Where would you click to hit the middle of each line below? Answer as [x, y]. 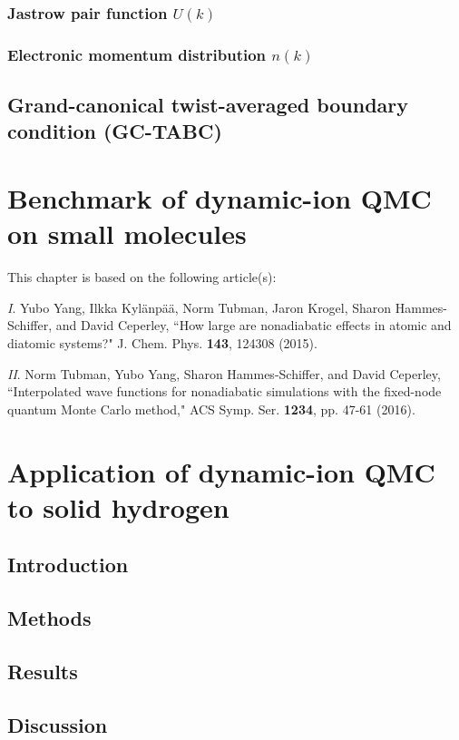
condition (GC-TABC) [115, 131]
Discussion [58, 724]
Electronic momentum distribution [137, 54]
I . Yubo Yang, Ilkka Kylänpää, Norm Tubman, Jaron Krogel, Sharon [200, 307]
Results [43, 671]
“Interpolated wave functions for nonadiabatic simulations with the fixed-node [225, 391]
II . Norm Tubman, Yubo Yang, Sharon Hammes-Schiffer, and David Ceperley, [224, 373]
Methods [49, 618]
